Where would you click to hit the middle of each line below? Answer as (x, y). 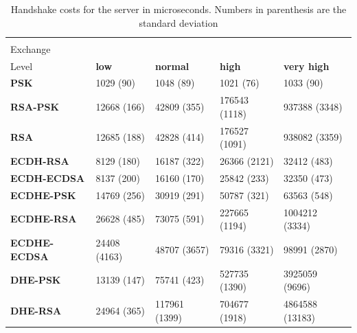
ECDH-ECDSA (48, 177)
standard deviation (178, 22)
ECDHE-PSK (43, 195)
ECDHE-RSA (44, 219)
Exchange (31, 48)
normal (172, 66)
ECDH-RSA (40, 161)
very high (307, 66)
